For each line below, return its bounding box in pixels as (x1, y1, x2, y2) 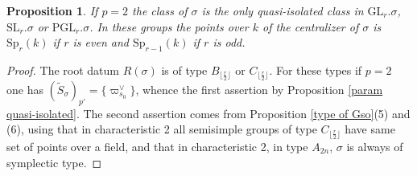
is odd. (213, 34, 246, 51)
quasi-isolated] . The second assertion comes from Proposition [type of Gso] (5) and (6, 104, 411, 121)
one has (6, 80, 43, 97)
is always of (346, 138, 403, 155)
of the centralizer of (262, 18, 359, 35)
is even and (72, 34, 129, 51)
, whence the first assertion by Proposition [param (135, 80, 383, 97)
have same (345, 121, 395, 137)
